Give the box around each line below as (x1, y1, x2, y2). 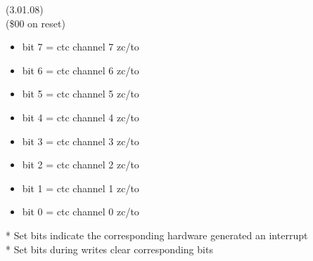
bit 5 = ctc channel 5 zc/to (22, 86, 139, 101)
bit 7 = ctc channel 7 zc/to (22, 39, 139, 54)
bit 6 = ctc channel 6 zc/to (22, 62, 139, 77)
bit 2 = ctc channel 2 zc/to (22, 157, 139, 172)
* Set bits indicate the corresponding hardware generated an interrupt (6, 227, 308, 242)
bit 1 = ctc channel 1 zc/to (22, 180, 139, 195)
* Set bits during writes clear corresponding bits (6, 241, 213, 256)
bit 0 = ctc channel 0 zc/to (22, 204, 139, 219)
